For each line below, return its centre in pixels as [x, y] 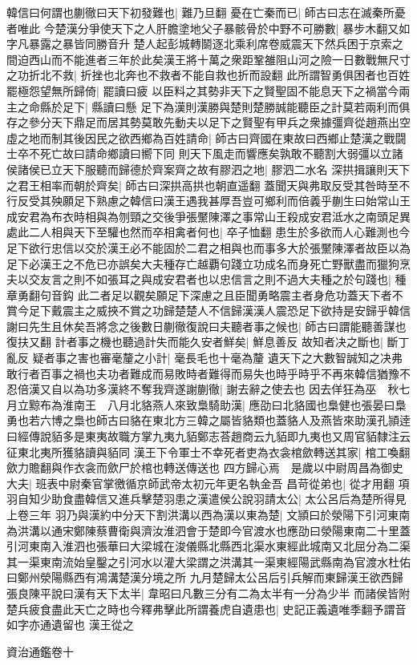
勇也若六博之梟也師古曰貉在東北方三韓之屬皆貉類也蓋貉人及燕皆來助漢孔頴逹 [208, 420]
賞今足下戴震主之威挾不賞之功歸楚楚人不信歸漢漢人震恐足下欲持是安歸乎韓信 [208, 310]
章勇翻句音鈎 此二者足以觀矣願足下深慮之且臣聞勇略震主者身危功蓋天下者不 [205, 294]
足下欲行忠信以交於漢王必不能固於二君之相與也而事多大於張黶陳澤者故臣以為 [208, 247]
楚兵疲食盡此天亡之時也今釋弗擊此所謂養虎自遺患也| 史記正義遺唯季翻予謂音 [206, 609]
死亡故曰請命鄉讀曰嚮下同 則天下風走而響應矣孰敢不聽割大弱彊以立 [216, 153]
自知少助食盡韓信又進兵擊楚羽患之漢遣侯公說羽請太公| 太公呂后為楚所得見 [212, 499]
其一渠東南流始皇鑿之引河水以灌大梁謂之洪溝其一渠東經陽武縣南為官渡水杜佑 [208, 561]
